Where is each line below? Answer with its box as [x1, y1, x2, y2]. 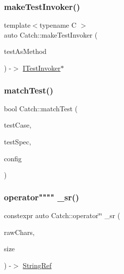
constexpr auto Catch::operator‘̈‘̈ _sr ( [4, 210, 121, 220]
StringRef [23, 260, 52, 270]
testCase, [4, 120, 32, 130]
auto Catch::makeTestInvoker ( [4, 29, 98, 40]
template [4, 20, 31, 30]
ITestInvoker [23, 63, 61, 73]
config [4, 153, 22, 163]
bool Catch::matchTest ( [4, 103, 78, 113]
